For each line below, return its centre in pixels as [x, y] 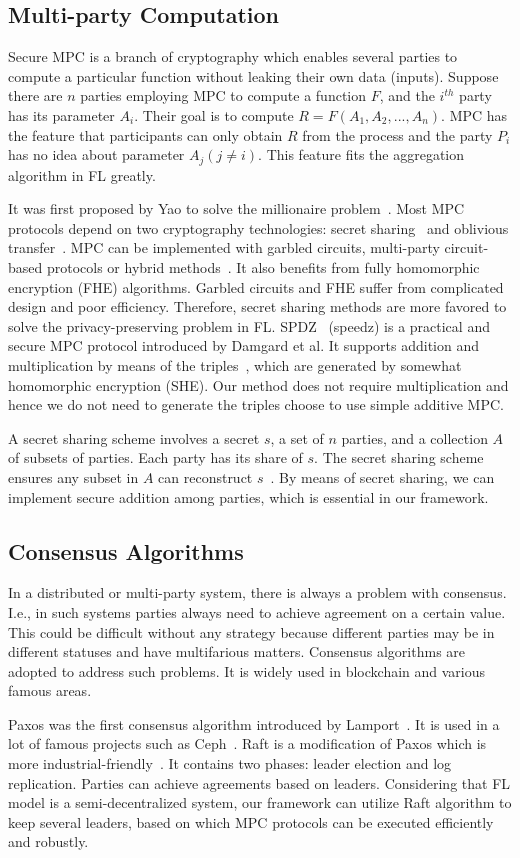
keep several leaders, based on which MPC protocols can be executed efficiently [251, 821]
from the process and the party [397, 134]
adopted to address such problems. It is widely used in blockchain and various [247, 670]
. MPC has [474, 114]
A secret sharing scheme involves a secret [134, 437]
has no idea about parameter [96, 154]
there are [35, 95]
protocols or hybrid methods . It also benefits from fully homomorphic [263, 267]
